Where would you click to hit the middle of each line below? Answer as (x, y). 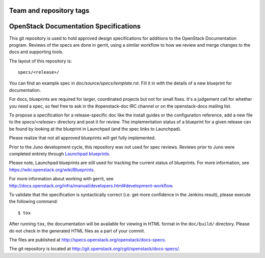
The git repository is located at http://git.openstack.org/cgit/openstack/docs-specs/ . (94, 249)
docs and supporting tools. (36, 52)
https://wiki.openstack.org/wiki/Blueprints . (52, 170)
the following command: (34, 201)
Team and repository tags (49, 11)
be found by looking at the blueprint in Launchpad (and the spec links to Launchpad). (95, 129)
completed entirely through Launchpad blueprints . (60, 154)
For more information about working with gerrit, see (61, 179)
